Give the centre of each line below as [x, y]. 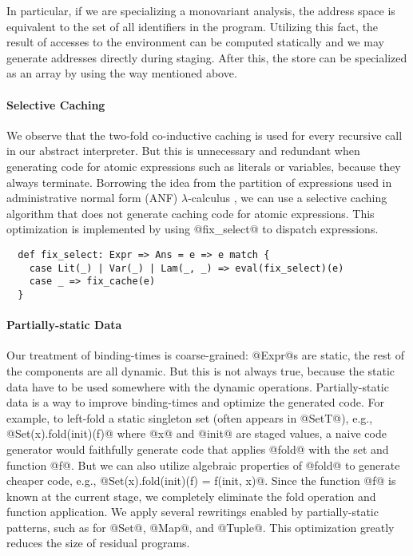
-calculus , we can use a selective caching [288, 198]
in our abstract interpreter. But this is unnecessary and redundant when [183, 151]
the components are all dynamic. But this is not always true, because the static [201, 370]
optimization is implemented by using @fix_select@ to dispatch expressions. [193, 229]
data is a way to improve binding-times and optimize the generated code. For [195, 402]
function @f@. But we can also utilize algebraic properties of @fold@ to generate [203, 465]
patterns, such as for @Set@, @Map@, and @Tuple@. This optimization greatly [201, 527]
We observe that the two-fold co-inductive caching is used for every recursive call [205, 135]
